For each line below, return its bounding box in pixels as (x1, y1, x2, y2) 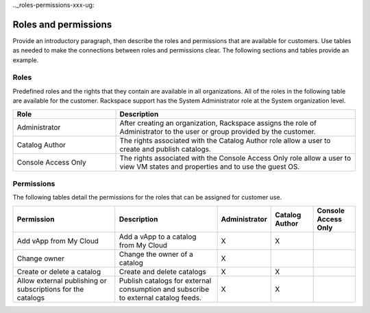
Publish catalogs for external (119, 275, 212, 285)
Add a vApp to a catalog (119, 232, 197, 241)
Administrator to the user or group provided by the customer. (119, 126, 317, 136)
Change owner (16, 254, 65, 263)
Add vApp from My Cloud (16, 236, 99, 245)
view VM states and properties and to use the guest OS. (119, 161, 300, 171)
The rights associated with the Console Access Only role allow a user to (119, 153, 351, 163)
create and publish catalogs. (119, 144, 212, 154)
